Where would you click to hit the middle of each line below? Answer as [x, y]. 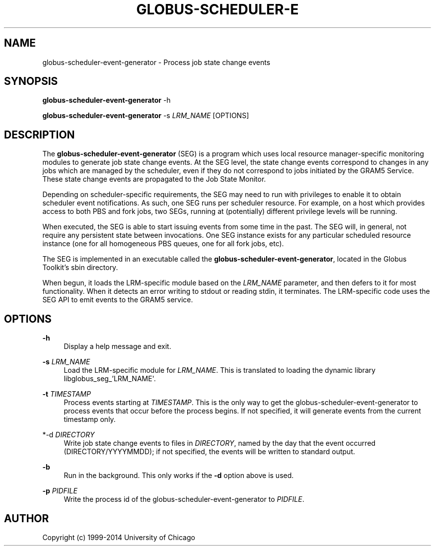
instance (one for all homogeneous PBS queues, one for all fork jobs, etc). [163, 244]
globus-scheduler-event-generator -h [107, 100]
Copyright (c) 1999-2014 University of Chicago [119, 537]
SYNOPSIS [31, 81]
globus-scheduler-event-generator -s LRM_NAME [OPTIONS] [146, 116]
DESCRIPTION [39, 135]
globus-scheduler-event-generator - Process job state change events [156, 62]
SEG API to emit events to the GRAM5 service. [118, 300]
